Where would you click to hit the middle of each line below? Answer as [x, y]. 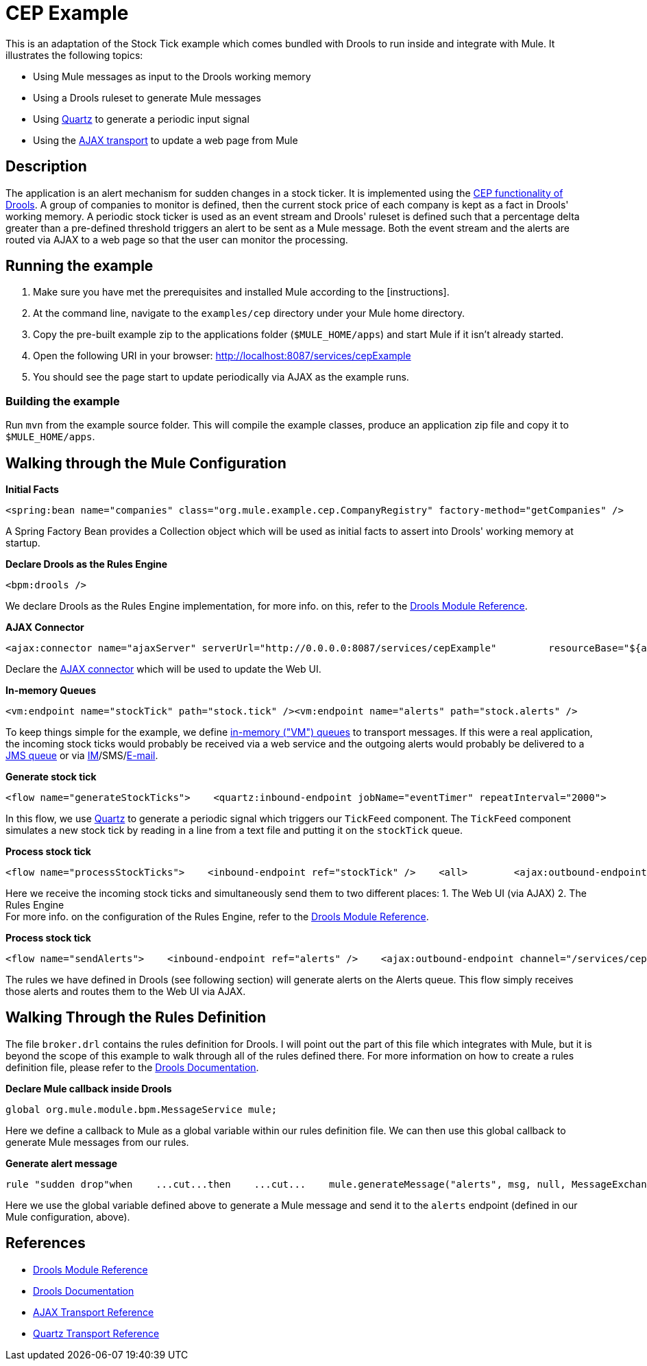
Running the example [80, 266]
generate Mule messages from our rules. [97, 1142]
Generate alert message [61, 1163]
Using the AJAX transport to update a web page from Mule [166, 140]
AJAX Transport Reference [94, 1312]
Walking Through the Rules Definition [136, 1018]
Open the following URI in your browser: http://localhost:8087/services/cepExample [222, 356]
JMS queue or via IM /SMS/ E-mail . [82, 756]
